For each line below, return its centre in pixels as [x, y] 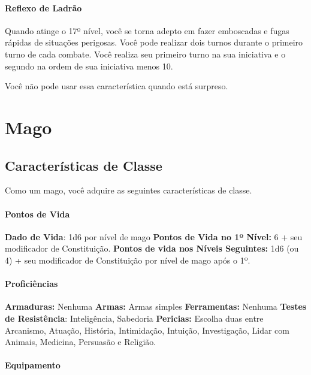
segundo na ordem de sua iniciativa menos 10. [89, 66]
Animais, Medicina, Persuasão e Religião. [81, 342]
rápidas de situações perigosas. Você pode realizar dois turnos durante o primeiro [154, 42]
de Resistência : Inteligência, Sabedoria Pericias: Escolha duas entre [134, 318]
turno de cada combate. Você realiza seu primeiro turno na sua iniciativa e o [145, 54]
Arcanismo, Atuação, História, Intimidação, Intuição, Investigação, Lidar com [147, 330]
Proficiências [31, 284]
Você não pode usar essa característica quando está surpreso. [117, 86]
